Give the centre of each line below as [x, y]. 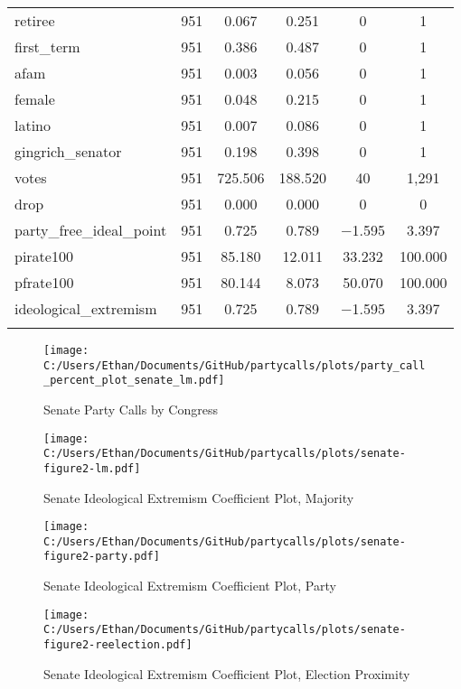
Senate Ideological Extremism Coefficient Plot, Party [190, 586]
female [35, 99]
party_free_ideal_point [91, 230]
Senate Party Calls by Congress [131, 409]
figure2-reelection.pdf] [118, 645]
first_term [47, 47]
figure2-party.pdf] [102, 557]
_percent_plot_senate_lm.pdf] [134, 381]
